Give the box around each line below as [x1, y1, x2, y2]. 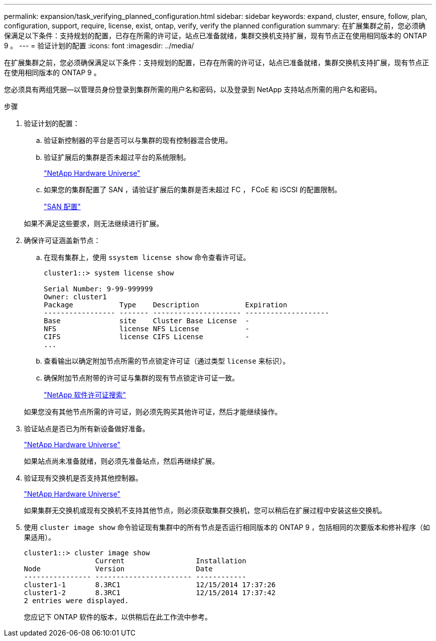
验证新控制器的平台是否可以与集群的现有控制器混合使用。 [44, 136, 232, 144]
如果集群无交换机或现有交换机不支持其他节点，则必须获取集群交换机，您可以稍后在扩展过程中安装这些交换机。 [24, 506, 386, 514]
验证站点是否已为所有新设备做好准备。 [24, 424, 149, 433]
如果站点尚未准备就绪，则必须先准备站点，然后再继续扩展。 [24, 457, 219, 465]
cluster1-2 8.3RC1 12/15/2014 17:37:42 [24, 589, 276, 597]
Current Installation [95, 557, 246, 565]
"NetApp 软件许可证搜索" [44, 390, 126, 399]
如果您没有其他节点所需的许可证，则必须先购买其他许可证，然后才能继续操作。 [24, 407, 282, 416]
